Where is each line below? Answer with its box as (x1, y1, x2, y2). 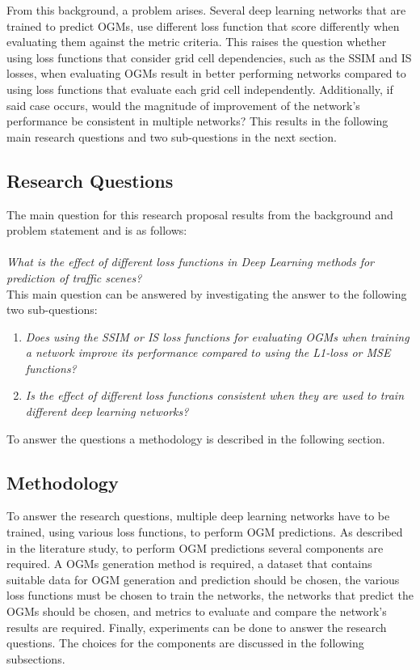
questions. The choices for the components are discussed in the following (6, 634, 364, 651)
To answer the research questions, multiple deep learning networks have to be (6, 507, 390, 524)
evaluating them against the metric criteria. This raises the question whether (6, 33, 387, 50)
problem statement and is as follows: (6, 222, 187, 239)
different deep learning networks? (25, 403, 189, 420)
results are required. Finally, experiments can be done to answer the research (6, 618, 387, 635)
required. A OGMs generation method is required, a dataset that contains (6, 555, 372, 572)
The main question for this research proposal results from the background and (6, 206, 393, 223)
